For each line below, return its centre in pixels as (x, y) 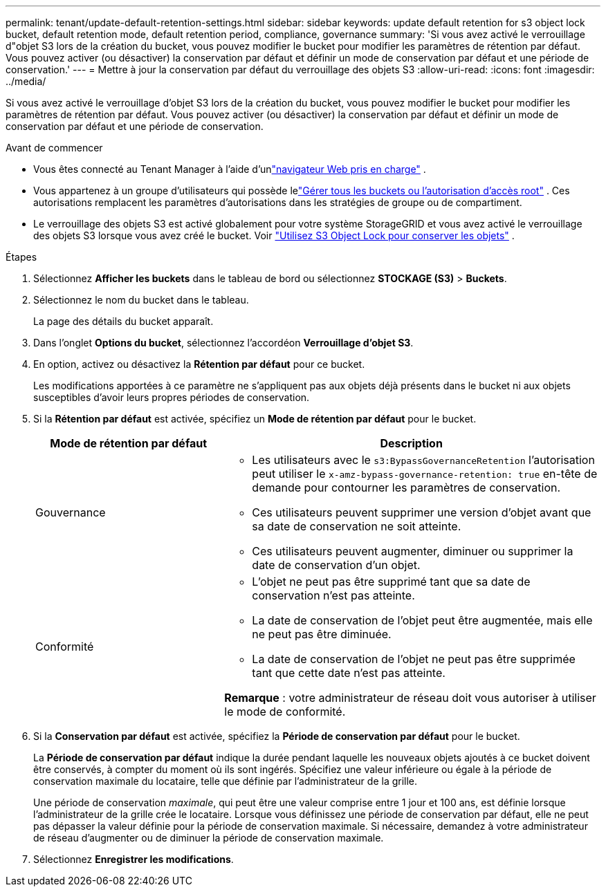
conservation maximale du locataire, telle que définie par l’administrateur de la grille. (226, 781)
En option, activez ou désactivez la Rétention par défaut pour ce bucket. (199, 364)
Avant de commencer (54, 148)
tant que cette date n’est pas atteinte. (349, 673)
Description (411, 443)
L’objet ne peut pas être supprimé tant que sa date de (391, 582)
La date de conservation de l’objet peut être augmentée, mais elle (422, 620)
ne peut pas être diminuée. (322, 634)
